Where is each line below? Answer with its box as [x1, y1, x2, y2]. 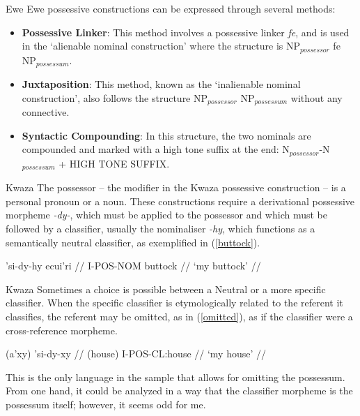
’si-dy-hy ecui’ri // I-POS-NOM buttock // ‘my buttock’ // [6, 258, 261, 273]
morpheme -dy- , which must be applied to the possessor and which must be [6, 207, 327, 222]
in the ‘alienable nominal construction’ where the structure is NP [22, 38, 301, 53]
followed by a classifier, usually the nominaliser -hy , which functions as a [6, 221, 315, 236]
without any [290, 90, 343, 105]
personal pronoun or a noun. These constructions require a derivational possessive [6, 193, 355, 208]
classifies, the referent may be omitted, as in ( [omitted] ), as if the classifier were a [6, 309, 353, 323]
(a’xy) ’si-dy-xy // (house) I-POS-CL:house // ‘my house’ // [6, 346, 267, 361]
